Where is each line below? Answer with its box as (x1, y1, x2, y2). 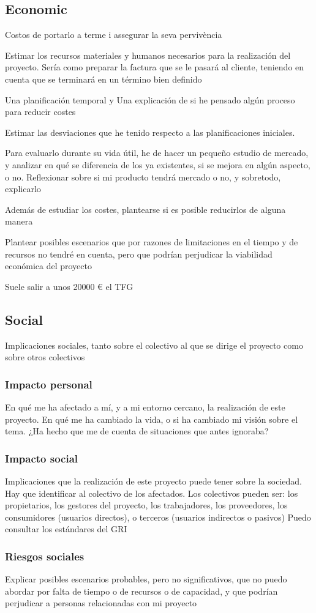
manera (5, 215, 33, 228)
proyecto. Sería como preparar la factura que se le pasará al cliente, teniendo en (5, 61, 304, 73)
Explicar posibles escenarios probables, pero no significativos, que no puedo (5, 573, 287, 585)
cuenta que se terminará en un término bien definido (5, 72, 202, 85)
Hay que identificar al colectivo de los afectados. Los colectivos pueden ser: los (5, 486, 298, 499)
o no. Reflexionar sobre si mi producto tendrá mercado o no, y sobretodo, (5, 170, 281, 183)
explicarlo (5, 182, 41, 195)
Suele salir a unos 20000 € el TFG (5, 280, 134, 292)
